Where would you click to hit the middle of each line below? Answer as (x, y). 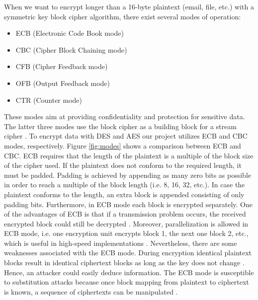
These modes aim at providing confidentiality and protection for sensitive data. (125, 116)
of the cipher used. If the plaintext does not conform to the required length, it (123, 165)
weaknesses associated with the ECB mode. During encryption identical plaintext (128, 253)
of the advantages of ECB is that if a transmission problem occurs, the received (125, 214)
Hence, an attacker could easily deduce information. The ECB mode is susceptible (129, 272)
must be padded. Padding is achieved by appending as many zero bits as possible (128, 175)
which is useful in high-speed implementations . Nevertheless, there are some (121, 243)
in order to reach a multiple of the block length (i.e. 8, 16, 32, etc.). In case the (125, 185)
